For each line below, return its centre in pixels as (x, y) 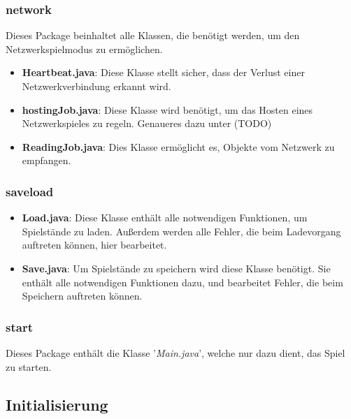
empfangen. (46, 160)
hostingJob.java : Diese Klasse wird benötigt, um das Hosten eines (167, 109)
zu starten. (29, 366)
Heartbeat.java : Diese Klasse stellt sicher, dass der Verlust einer (163, 72)
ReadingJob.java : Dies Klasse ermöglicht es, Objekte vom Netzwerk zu (178, 146)
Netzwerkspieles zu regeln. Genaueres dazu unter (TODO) (147, 123)
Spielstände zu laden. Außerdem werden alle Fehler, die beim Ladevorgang (181, 231)
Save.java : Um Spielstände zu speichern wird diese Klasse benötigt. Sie (176, 268)
